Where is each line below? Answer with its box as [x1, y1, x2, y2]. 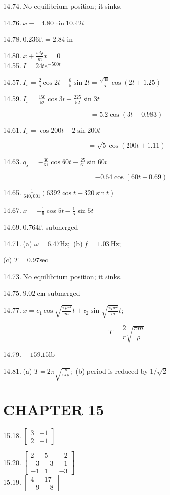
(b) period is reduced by [75, 365, 148, 376]
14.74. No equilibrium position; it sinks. [3, 1, 122, 11]
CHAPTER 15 [3, 400, 104, 420]
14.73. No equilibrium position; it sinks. [3, 271, 122, 281]
